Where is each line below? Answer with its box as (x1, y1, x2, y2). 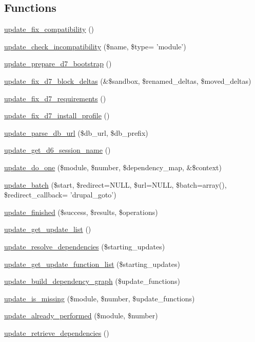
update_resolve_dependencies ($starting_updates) (4, 241, 165, 251)
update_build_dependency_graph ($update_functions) (4, 276, 180, 286)
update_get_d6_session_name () (4, 145, 111, 155)
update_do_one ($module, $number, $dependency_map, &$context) (4, 161, 222, 172)
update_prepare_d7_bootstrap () (4, 58, 112, 69)
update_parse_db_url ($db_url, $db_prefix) (4, 127, 148, 138)
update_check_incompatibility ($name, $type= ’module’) (4, 41, 186, 51)
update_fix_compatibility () (4, 24, 94, 34)
